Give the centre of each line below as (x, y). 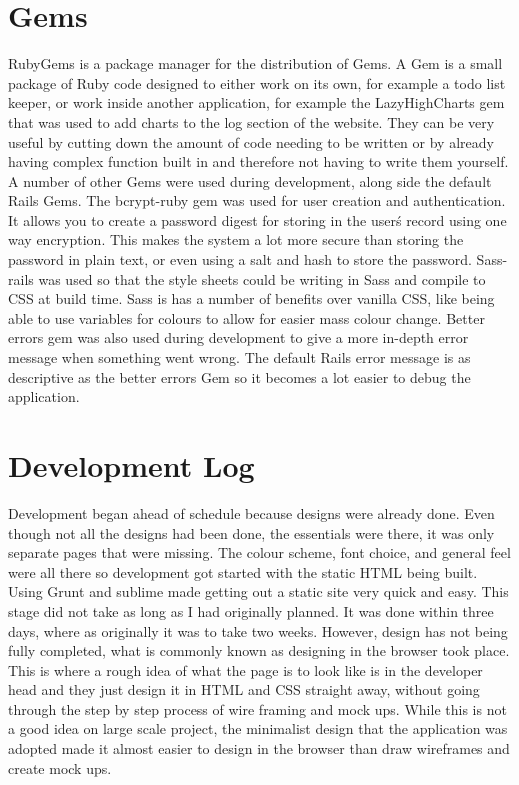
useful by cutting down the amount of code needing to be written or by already (251, 141)
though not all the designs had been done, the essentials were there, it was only (251, 532)
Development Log (131, 465)
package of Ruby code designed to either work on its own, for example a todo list (257, 82)
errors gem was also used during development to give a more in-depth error (238, 337)
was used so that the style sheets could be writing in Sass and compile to (262, 278)
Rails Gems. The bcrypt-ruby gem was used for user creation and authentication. (257, 200)
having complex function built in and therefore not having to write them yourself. (258, 161)
